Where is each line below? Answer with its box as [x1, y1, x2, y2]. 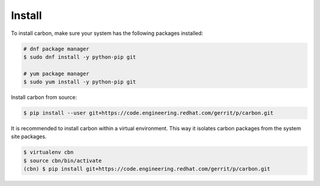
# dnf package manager [23, 45, 89, 52]
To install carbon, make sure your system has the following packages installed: [11, 30, 204, 37]
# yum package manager [23, 70, 89, 77]
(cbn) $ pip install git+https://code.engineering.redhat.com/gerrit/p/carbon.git [23, 166, 271, 172]
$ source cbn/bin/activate [23, 157, 102, 164]
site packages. [11, 133, 47, 140]
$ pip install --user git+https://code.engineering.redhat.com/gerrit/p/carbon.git [23, 110, 274, 117]
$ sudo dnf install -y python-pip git [23, 53, 136, 60]
